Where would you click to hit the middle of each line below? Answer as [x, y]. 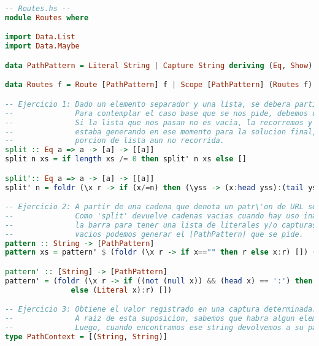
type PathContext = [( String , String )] [86, 336]
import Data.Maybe [42, 46]
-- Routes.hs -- [38, 9]
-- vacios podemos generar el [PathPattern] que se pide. [154, 234]
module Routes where [47, 17]
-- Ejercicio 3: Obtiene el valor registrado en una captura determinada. [161, 309]
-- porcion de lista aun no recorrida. [115, 141]
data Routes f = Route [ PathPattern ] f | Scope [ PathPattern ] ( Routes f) [159, 85]
